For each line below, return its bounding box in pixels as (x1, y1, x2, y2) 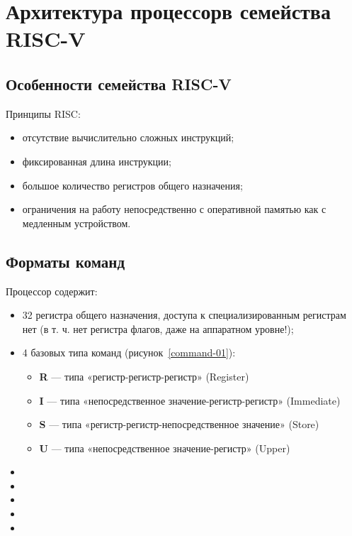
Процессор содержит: (6, 283, 98, 298)
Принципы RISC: (6, 106, 81, 121)
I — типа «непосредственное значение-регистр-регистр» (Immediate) (39, 393, 341, 408)
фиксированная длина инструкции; (22, 153, 171, 168)
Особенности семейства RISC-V (6, 72, 232, 94)
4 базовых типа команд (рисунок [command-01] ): (22, 345, 236, 360)
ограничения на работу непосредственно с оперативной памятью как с (22, 202, 327, 217)
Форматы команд (6, 250, 125, 272)
